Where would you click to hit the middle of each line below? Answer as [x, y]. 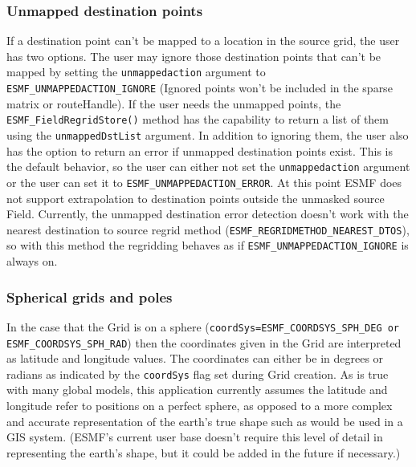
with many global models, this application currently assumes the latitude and [197, 390]
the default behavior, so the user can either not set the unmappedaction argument [208, 166]
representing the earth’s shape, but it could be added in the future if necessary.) [204, 452]
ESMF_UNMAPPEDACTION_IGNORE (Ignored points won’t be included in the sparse [200, 88]
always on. [32, 261]
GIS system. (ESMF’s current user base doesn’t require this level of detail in [195, 437]
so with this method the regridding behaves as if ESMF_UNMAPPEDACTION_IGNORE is [208, 245]
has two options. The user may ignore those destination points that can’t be [194, 56]
